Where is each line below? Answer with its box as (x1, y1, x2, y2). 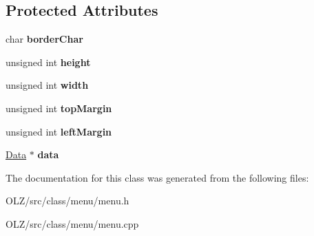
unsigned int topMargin (6, 100, 112, 115)
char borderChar (6, 32, 83, 46)
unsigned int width (6, 78, 89, 92)
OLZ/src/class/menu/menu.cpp (6, 216, 139, 230)
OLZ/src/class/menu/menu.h (6, 193, 129, 208)
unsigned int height (6, 54, 91, 69)
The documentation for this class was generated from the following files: (6, 170, 309, 184)
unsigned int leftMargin (6, 124, 112, 138)
